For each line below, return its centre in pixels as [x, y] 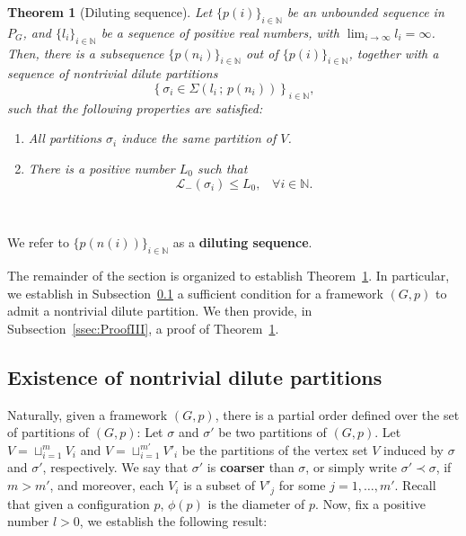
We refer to [38, 242]
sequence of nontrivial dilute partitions [113, 73]
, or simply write [351, 467]
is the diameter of [256, 503]
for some [302, 485]
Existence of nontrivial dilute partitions [195, 376]
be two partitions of [273, 432]
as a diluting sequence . [242, 242]
